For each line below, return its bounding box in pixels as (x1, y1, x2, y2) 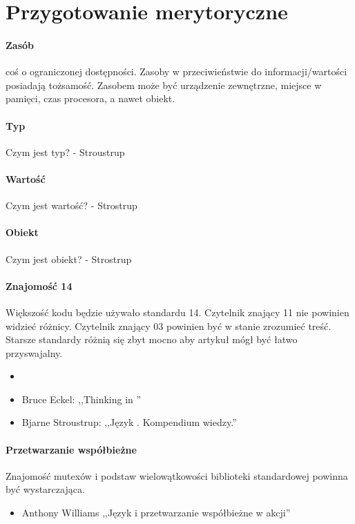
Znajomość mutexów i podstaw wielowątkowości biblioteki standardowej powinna (6, 468, 348, 483)
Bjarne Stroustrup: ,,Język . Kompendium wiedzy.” (21, 415, 237, 429)
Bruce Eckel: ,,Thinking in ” (21, 391, 142, 406)
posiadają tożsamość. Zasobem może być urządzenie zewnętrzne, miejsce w (6, 77, 322, 92)
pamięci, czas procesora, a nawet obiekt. (6, 91, 175, 106)
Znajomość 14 (6, 278, 73, 293)
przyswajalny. (6, 345, 63, 360)
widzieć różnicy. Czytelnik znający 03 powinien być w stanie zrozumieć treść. (6, 318, 332, 333)
